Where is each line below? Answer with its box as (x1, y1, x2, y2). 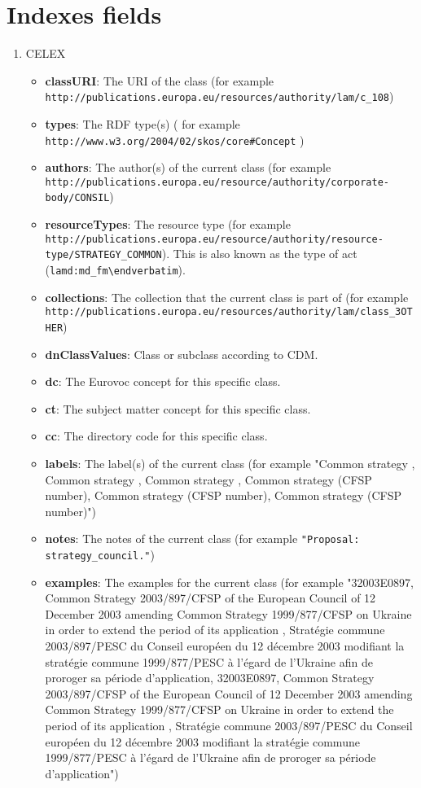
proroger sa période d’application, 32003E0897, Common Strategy (45, 669, 375, 686)
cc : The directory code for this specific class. (45, 427, 268, 444)
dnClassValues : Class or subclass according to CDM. (45, 345, 318, 362)
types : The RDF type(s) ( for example (45, 115, 240, 132)
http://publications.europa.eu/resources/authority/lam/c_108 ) (45, 88, 394, 105)
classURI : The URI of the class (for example (45, 72, 274, 89)
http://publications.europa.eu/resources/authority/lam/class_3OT (45, 306, 413, 318)
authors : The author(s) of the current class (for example (45, 159, 331, 176)
